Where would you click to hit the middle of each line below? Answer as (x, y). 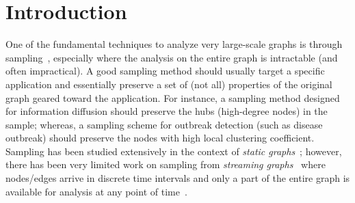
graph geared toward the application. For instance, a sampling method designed (173, 97)
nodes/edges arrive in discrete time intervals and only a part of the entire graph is (178, 178)
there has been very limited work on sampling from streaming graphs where (166, 164)
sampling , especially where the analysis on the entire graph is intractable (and (172, 57)
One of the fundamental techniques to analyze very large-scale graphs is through (174, 44)
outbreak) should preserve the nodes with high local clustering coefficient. (160, 138)
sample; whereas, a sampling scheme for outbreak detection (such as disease (164, 124)
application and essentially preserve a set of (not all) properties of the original (169, 84)
